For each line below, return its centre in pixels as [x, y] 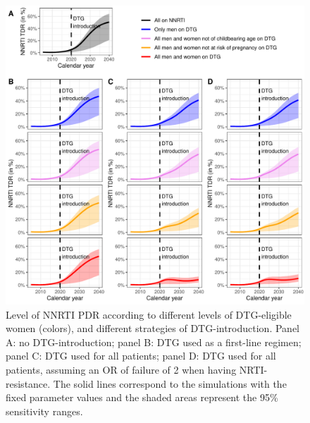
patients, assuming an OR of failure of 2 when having [121, 369]
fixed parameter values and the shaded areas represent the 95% [142, 397]
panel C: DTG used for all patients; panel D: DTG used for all [141, 356]
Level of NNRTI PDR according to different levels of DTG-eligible [149, 314]
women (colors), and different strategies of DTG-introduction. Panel [153, 328]
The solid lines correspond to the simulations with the [170, 383]
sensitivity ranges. [44, 411]
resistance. [28, 383]
